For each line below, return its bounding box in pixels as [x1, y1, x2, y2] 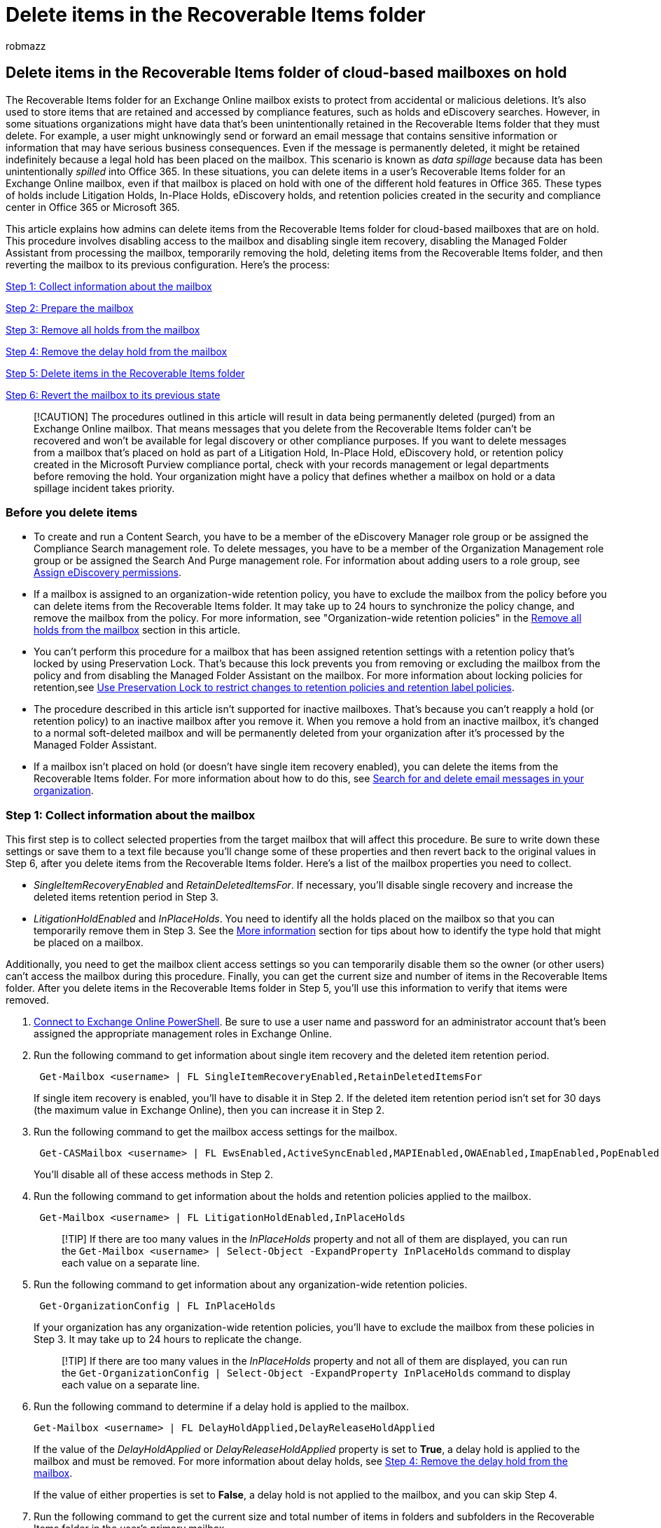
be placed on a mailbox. [34, 936, 144, 949]
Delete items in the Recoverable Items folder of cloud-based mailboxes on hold [6, 64, 567, 82]
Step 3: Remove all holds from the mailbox [6, 323, 200, 336]
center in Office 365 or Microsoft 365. [6, 200, 180, 213]
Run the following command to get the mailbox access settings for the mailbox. [34, 1126, 398, 1138]
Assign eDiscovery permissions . [34, 566, 181, 579]
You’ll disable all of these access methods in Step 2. [34, 1168, 274, 1181]
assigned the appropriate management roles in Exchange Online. [34, 1028, 332, 1040]
